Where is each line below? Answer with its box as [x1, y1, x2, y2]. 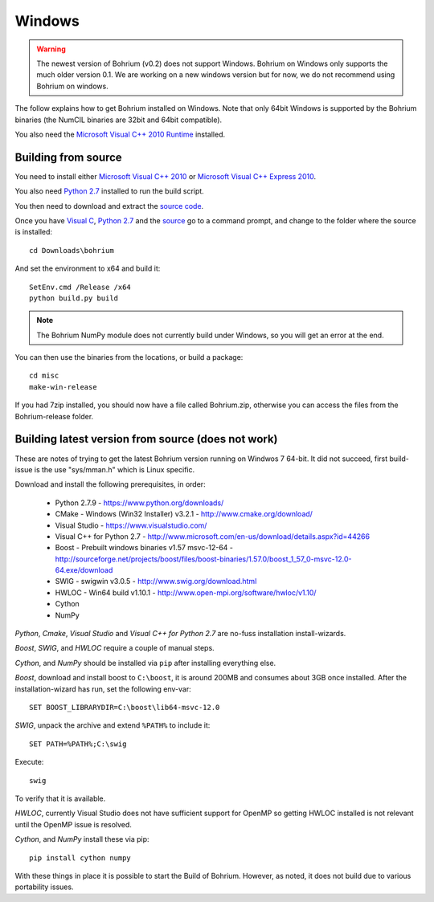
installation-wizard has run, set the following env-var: [14, 684, 192, 694]
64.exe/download [55, 565, 113, 575]
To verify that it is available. [14, 794, 106, 803]
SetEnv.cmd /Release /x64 [29, 282, 132, 292]
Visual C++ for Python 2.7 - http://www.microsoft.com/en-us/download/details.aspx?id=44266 [55, 531, 370, 541]
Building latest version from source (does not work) [14, 432, 278, 446]
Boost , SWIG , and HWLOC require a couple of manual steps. [14, 643, 215, 653]
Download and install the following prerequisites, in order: [14, 480, 206, 489]
